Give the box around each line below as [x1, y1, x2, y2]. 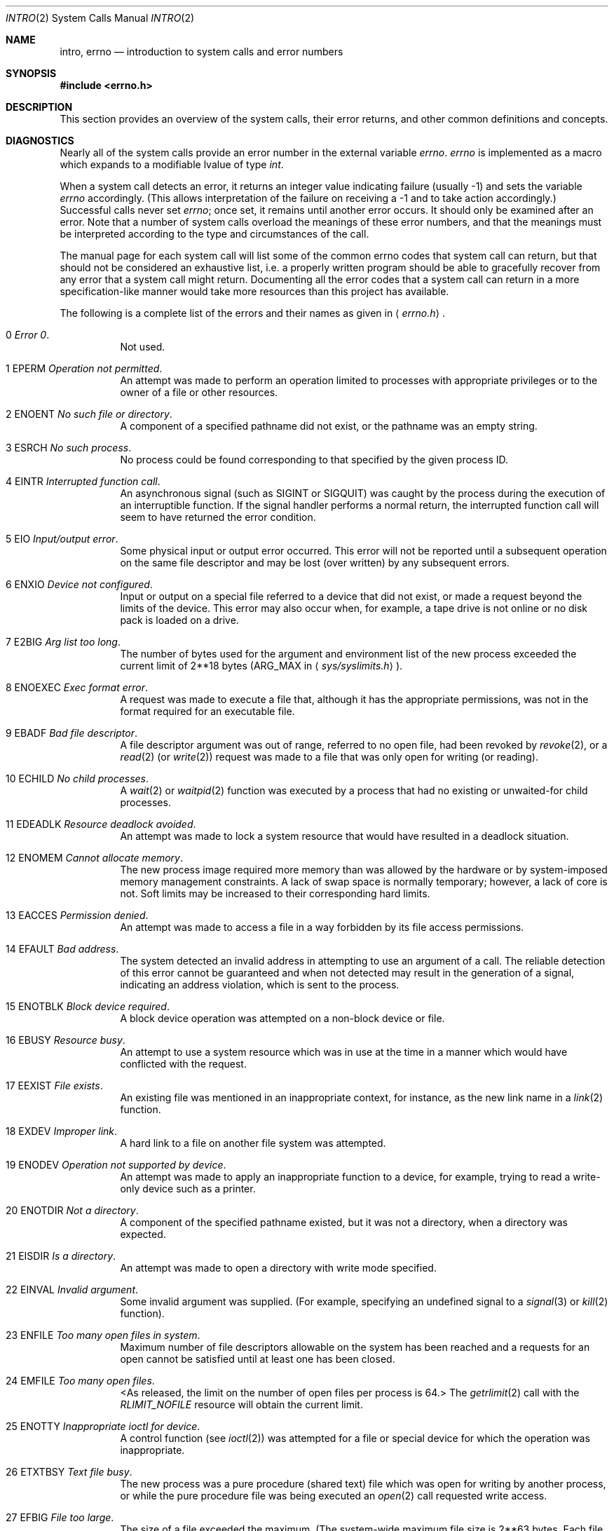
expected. [120, 1228, 166, 1240]
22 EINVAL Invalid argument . [6, 1284, 139, 1295]
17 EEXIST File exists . [6, 1080, 103, 1091]
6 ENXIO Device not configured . [6, 578, 153, 590]
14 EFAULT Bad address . [6, 943, 119, 955]
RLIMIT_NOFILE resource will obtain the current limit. [120, 1399, 363, 1410]
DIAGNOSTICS [6, 135, 74, 147]
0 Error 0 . [6, 329, 50, 341]
